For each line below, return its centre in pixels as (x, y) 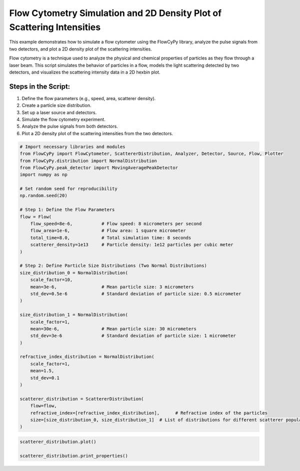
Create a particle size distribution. (56, 106)
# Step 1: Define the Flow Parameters (67, 210)
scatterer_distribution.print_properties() (74, 456)
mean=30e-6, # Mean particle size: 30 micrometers (113, 329)
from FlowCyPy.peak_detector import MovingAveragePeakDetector (99, 167)
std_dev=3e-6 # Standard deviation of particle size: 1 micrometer (133, 336)
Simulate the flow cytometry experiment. (64, 119)
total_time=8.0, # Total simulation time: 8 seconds (111, 238)
